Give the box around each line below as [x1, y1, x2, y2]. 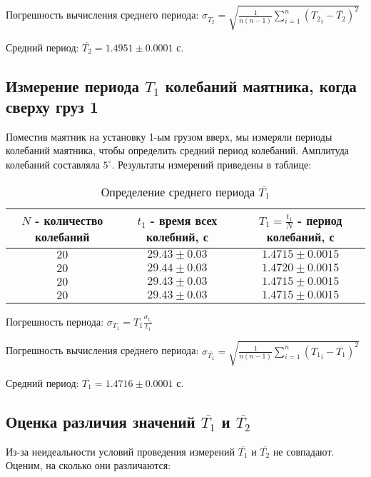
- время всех [150, 211, 218, 229]
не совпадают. [273, 443, 335, 458]
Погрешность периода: [6, 314, 104, 329]
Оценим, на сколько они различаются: [6, 458, 171, 473]
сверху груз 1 [6, 95, 98, 117]
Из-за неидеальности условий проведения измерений [6, 443, 235, 458]
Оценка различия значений [6, 410, 195, 432]
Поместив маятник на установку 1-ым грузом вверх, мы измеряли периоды [6, 129, 332, 144]
